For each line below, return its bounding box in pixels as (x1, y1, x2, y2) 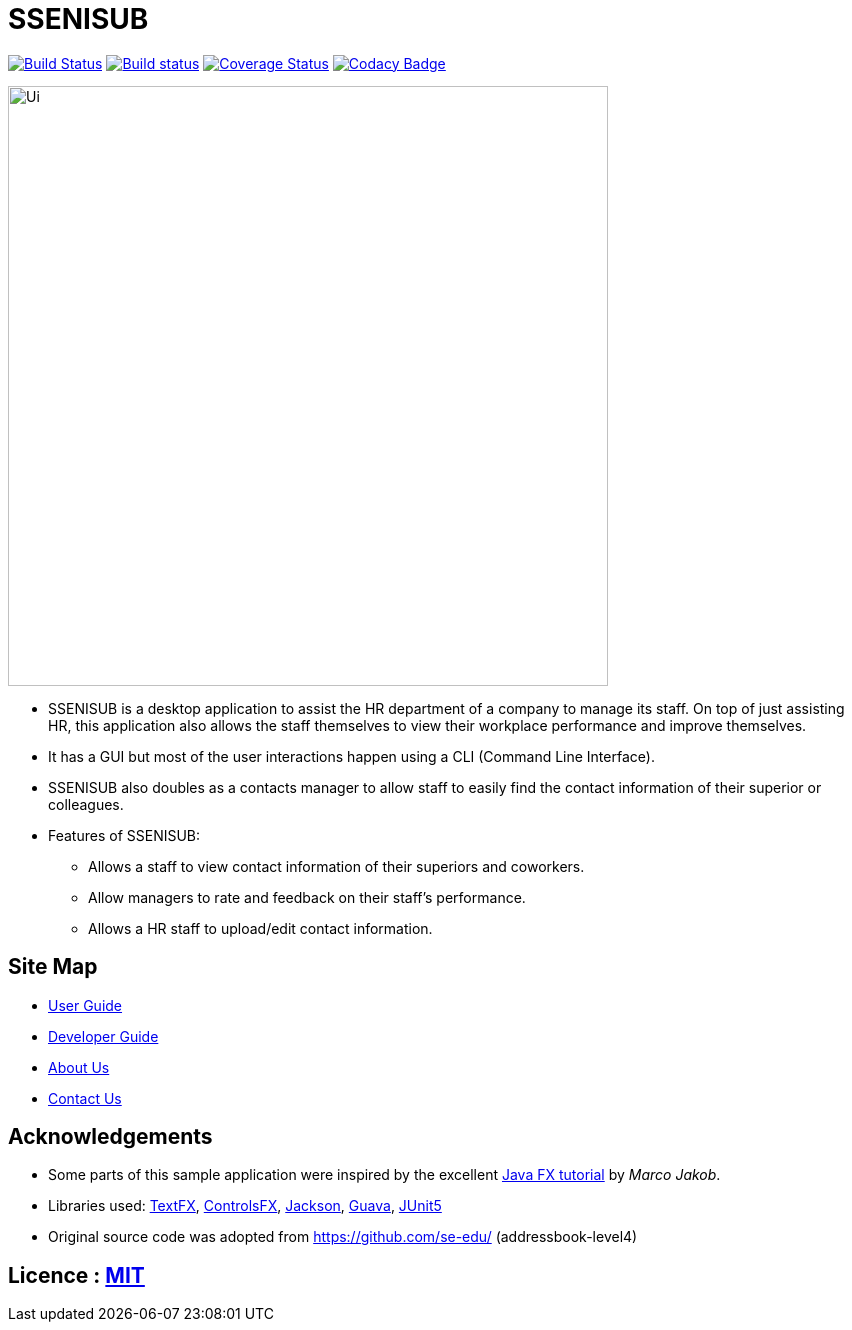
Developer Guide (48, 1027, 159, 1045)
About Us (48, 1058, 110, 1076)
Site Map (8, 954, 98, 980)
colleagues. (48, 795, 124, 813)
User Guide (48, 996, 123, 1014)
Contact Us (48, 1089, 122, 1107)
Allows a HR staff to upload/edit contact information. (88, 919, 433, 937)
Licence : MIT (8, 1262, 145, 1288)
